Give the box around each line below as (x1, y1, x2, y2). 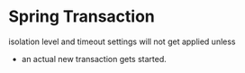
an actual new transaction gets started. (21, 53, 168, 64)
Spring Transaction (8, 6, 155, 27)
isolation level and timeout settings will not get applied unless (8, 36, 236, 47)
